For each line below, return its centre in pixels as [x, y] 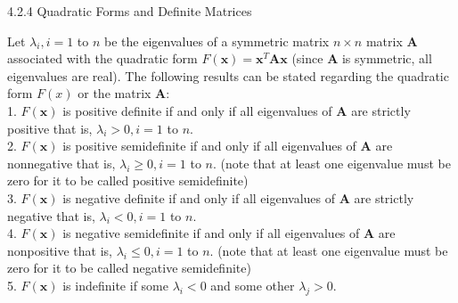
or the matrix [114, 93]
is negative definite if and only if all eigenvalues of [199, 197]
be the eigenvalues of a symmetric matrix [217, 41]
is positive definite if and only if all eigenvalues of [197, 110]
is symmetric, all [387, 58]
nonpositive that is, [60, 250]
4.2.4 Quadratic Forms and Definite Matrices [130, 11]
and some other [253, 285]
